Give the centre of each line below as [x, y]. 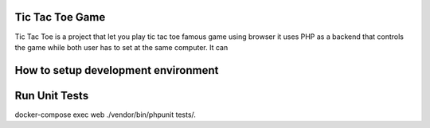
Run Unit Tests [52, 95]
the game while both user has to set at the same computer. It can [121, 47]
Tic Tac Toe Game [60, 17]
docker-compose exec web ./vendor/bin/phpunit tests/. [106, 114]
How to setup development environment [117, 70]
